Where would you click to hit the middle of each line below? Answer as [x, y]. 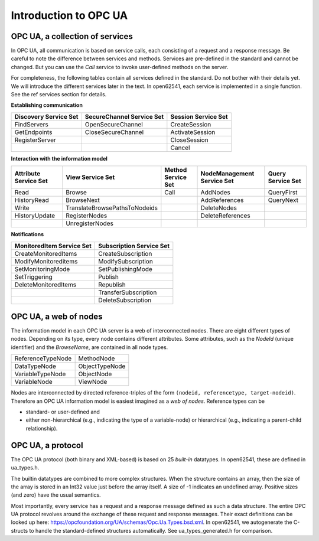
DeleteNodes [219, 208]
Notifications [27, 234]
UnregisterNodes [89, 223]
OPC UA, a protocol [47, 445]
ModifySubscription [126, 261]
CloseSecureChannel [114, 132]
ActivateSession [193, 132]
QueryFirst [283, 193]
